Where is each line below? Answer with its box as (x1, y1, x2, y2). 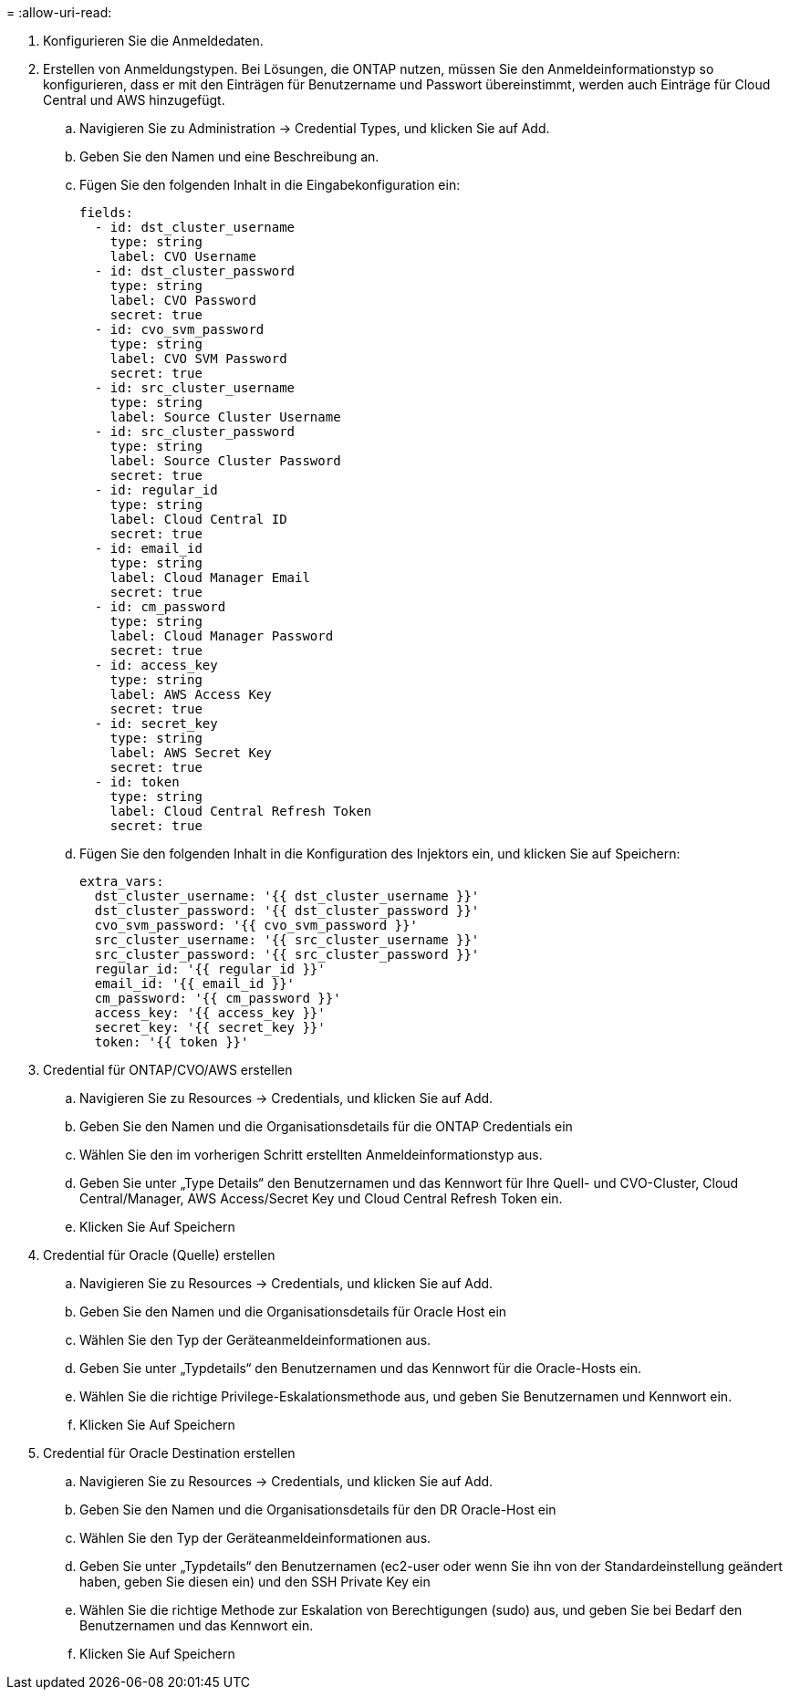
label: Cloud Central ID (109, 512, 287, 526)
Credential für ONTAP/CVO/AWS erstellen (43, 1062, 293, 1078)
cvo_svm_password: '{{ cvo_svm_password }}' (94, 918, 418, 932)
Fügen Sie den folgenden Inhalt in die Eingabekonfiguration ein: (79, 177, 461, 193)
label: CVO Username (109, 249, 256, 264)
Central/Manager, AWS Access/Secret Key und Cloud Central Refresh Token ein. (79, 1191, 563, 1206)
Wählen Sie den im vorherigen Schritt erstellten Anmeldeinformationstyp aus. (79, 1147, 543, 1162)
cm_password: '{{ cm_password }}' (94, 991, 341, 1005)
